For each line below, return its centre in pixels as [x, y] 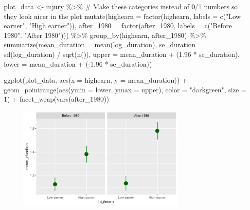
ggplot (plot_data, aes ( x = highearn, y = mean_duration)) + [96, 80]
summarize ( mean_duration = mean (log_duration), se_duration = [104, 44]
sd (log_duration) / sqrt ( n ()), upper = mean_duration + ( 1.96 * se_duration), [122, 54]
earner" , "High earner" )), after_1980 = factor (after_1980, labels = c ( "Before [118, 26]
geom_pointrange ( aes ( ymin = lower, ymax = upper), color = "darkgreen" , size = [125, 89]
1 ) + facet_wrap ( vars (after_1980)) [57, 99]
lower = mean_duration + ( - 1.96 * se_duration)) [78, 63]
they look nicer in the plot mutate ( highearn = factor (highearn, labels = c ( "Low [122, 16]
